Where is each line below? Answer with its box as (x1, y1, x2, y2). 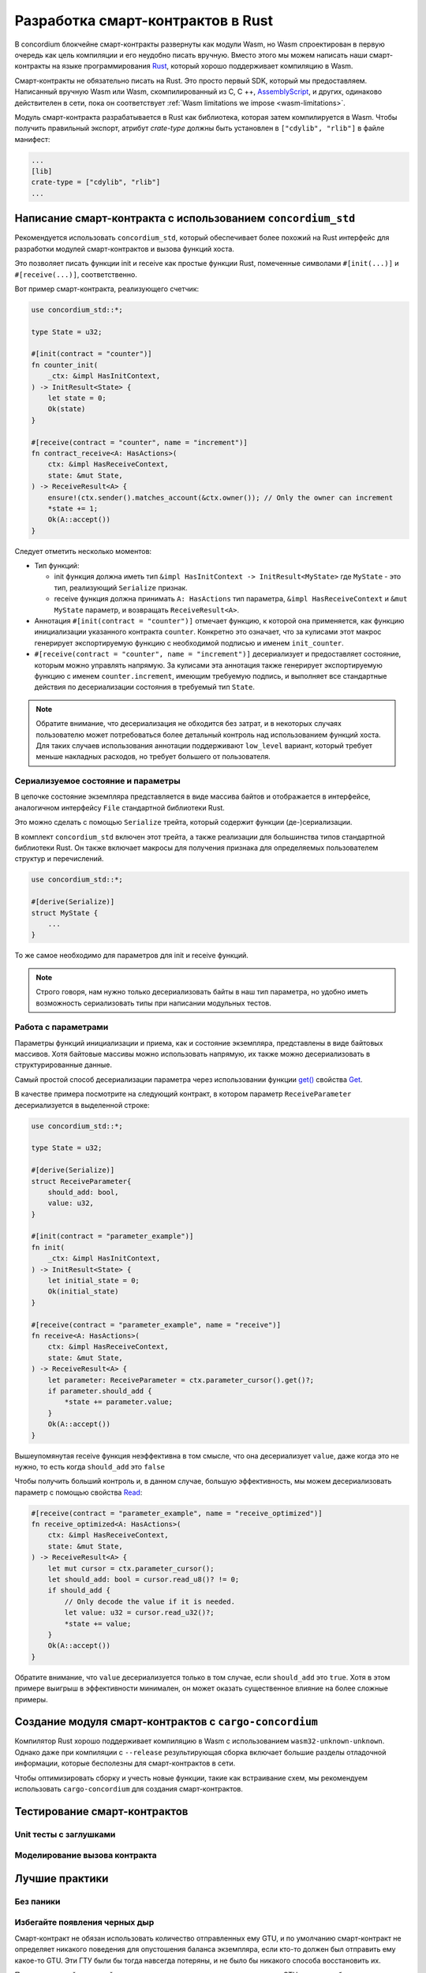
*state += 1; (47, 504, 99, 513)
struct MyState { (31, 908, 99, 917)
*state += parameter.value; (64, 1398, 174, 1406)
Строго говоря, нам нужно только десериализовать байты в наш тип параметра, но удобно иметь (35, 987, 368, 997)
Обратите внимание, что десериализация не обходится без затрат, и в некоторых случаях (35, 719, 342, 728)
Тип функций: (34, 561, 80, 571)
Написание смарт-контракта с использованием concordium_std (14, 212, 356, 225)
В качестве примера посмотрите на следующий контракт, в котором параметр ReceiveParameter (14, 1089, 352, 1099)
